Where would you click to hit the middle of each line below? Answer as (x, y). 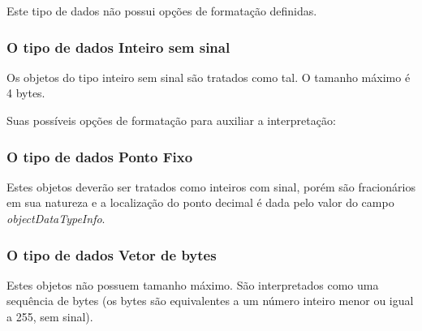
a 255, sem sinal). (50, 316)
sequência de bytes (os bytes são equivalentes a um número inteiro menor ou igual (210, 301)
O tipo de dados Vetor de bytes (112, 254)
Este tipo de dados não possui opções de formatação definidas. (162, 11)
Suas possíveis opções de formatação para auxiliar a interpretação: (171, 120)
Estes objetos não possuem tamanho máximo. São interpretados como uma (193, 284)
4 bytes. (26, 93)
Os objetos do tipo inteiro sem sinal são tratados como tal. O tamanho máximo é (209, 77)
